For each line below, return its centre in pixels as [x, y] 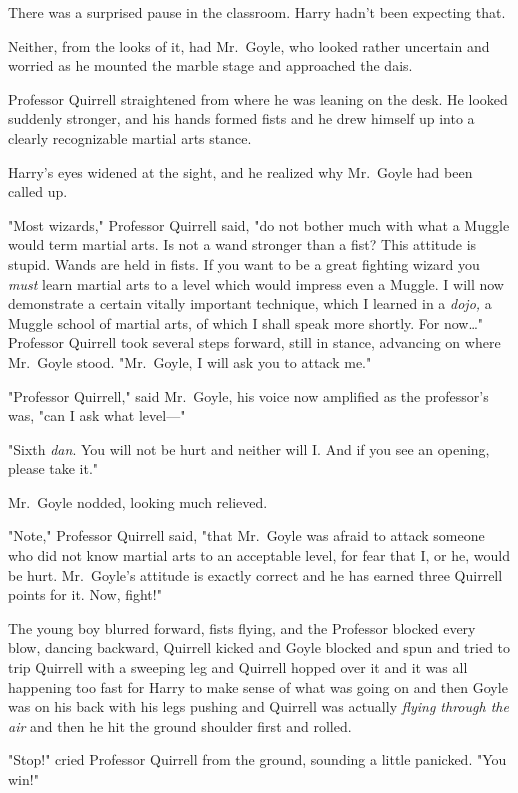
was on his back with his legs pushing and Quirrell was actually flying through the [258, 706]
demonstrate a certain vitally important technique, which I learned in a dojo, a [250, 303]
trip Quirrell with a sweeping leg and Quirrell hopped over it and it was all [238, 667]
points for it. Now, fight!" [85, 594]
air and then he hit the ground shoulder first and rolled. [180, 725]
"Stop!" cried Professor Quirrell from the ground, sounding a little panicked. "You [257, 759]
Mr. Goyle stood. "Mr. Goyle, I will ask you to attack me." [190, 361]
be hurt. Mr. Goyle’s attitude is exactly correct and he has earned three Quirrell [255, 574]
